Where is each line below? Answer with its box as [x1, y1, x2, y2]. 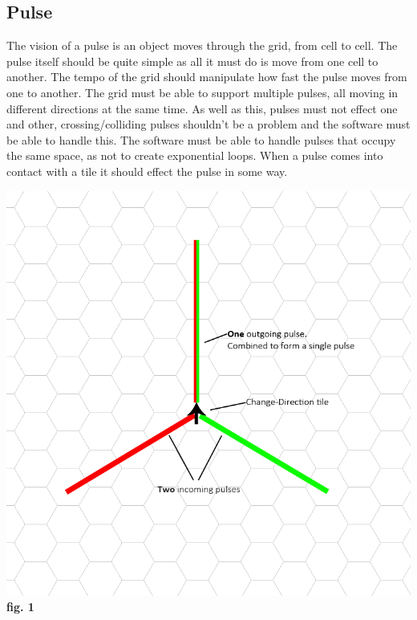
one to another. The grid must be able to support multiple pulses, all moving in [6, 84, 399, 100]
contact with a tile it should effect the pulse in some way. [6, 162, 288, 179]
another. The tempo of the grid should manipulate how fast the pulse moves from [6, 68, 407, 85]
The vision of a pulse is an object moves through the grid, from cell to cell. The [6, 37, 398, 54]
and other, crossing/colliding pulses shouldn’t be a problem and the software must [6, 116, 411, 133]
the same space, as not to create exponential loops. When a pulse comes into [6, 147, 383, 164]
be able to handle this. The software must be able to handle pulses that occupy [6, 131, 396, 148]
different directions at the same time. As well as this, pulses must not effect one [6, 100, 398, 116]
